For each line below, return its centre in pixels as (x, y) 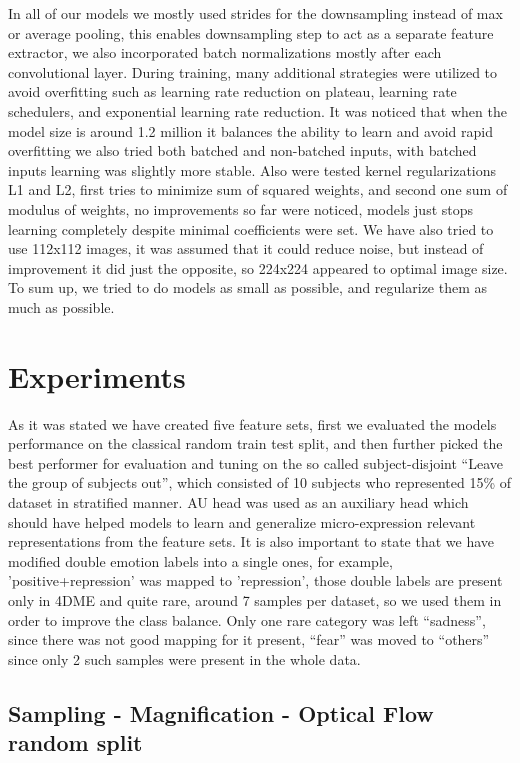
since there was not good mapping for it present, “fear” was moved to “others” (249, 639)
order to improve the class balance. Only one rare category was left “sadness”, (247, 619)
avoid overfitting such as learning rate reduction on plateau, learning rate (232, 91)
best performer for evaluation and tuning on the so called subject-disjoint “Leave (255, 462)
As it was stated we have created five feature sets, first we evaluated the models (252, 423)
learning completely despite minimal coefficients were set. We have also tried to (251, 228)
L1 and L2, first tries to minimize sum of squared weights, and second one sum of (258, 189)
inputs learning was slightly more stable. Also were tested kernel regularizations (252, 169)
